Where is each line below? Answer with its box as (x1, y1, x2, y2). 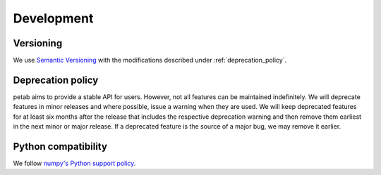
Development (13, 11, 94, 26)
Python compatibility (13, 141, 107, 153)
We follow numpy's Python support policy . (13, 159, 136, 168)
